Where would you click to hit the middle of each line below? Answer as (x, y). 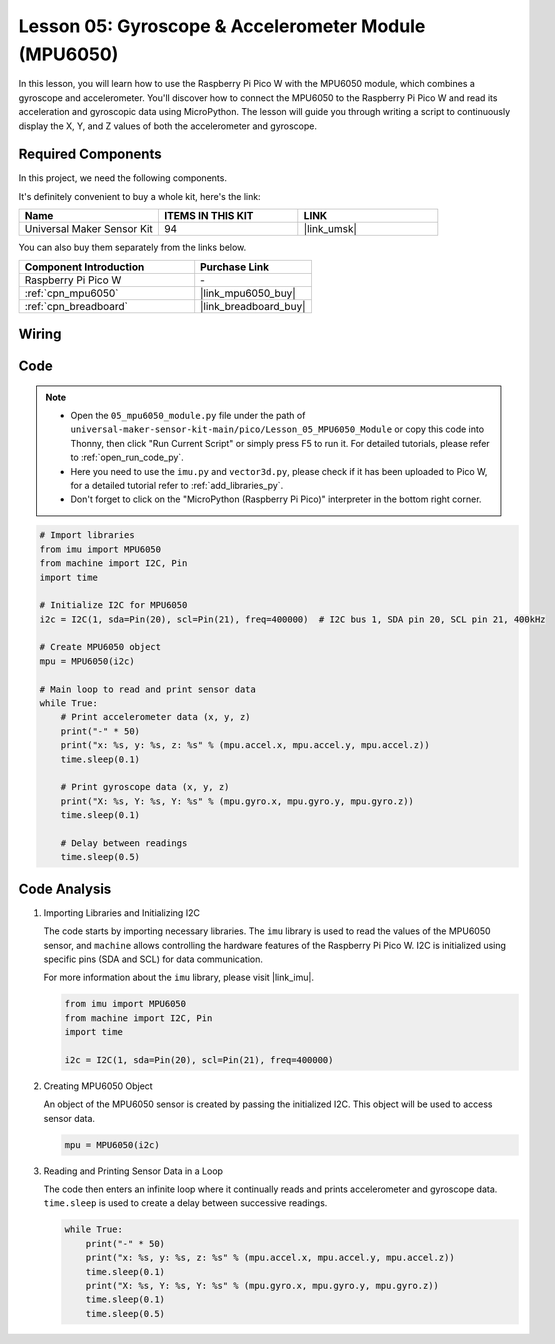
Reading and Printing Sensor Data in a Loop (133, 1171)
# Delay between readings (124, 843)
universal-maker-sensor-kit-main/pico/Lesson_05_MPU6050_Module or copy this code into (277, 429)
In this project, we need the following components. (122, 178)
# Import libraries (87, 535)
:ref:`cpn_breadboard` (76, 306)
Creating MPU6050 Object (98, 1086)
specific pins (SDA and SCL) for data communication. (153, 959)
